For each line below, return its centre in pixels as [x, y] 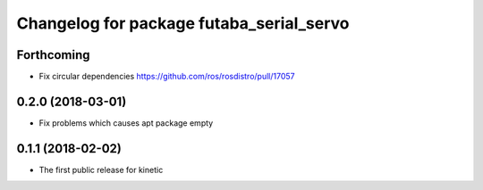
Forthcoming [53, 55]
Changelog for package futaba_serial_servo [183, 23]
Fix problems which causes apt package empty [126, 123]
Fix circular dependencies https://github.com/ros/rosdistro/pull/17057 [167, 77]
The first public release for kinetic [101, 169]
